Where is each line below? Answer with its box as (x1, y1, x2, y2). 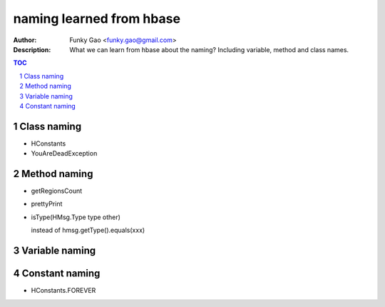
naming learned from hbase (13, 11, 181, 26)
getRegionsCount (31, 186, 83, 196)
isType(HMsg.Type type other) (31, 213, 121, 221)
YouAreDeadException (31, 149, 98, 158)
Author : (13, 36, 37, 44)
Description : (13, 45, 51, 54)
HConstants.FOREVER (31, 286, 96, 295)
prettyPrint (31, 200, 63, 208)
